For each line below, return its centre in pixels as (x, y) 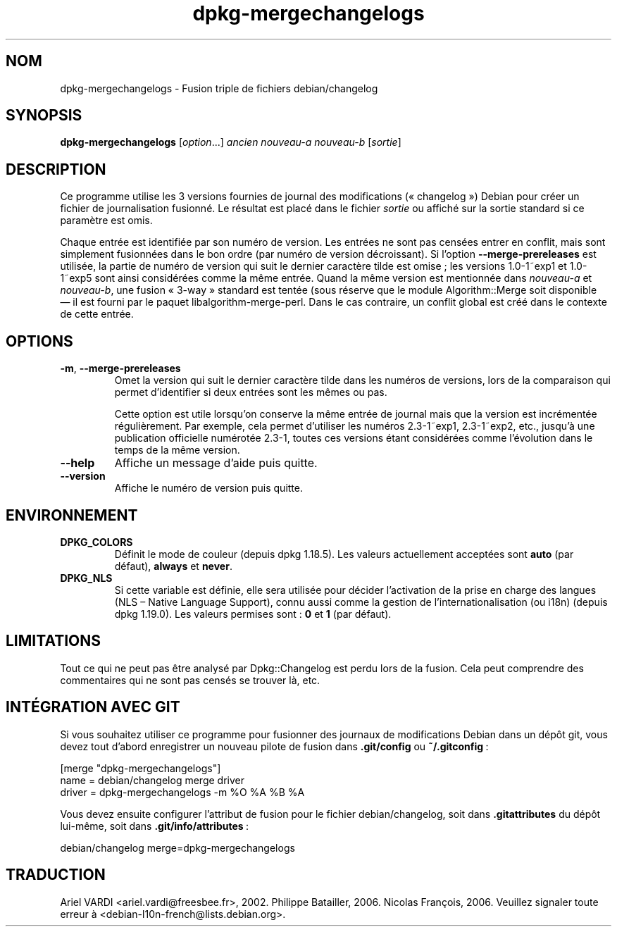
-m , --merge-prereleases (120, 368)
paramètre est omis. (106, 220)
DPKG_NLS (86, 578)
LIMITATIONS (54, 641)
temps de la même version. (177, 450)
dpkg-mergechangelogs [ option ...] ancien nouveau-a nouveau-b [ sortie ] (231, 142)
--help (77, 463)
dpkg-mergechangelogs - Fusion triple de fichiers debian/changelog (219, 88)
